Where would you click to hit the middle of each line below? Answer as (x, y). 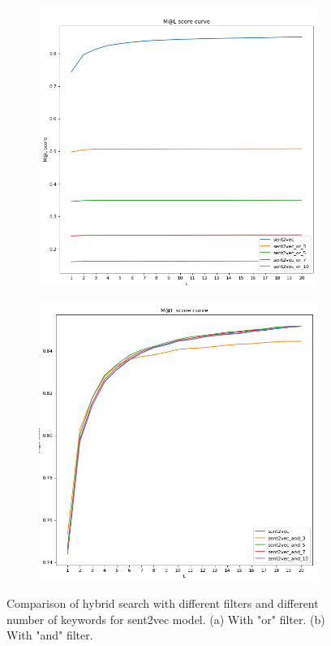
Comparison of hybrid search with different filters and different (163, 603)
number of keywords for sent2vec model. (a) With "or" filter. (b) (166, 619)
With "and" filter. (50, 635)
